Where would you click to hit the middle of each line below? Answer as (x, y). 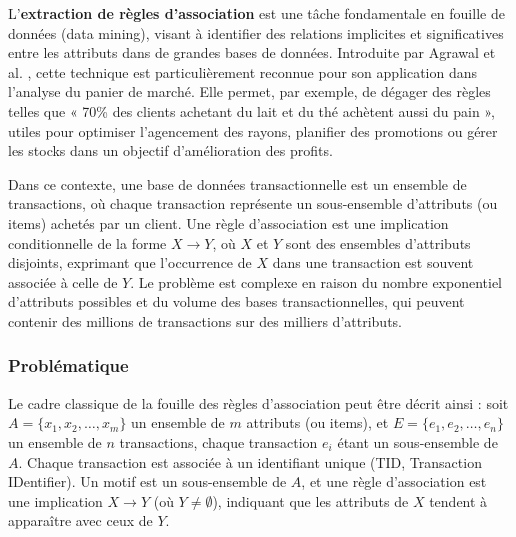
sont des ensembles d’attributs (378, 242)
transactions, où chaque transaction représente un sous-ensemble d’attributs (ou (253, 203)
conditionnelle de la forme (87, 242)
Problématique (68, 365)
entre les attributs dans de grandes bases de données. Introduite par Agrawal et (252, 52)
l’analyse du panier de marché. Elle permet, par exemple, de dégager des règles (249, 91)
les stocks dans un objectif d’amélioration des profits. (170, 150)
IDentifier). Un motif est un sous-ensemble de (147, 481)
